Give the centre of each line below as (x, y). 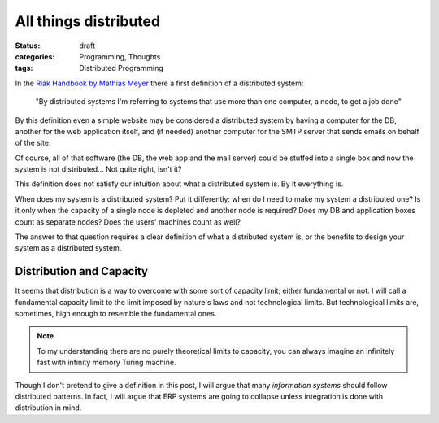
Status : (28, 46)
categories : (35, 56)
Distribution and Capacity (81, 271)
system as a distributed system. (68, 248)
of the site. (33, 143)
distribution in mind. (48, 408)
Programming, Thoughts (120, 56)
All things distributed (88, 21)
